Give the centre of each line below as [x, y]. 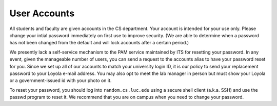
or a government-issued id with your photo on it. [61, 81]
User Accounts [42, 13]
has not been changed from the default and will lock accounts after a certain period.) [99, 43]
